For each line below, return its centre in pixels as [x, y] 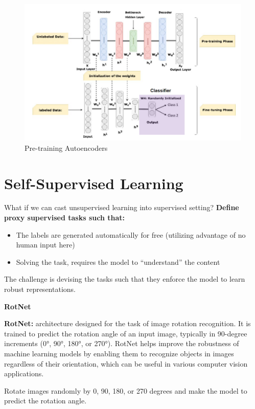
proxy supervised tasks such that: [64, 218]
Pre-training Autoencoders [66, 147]
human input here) [45, 245]
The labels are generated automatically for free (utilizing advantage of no [131, 234]
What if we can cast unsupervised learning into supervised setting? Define [122, 207]
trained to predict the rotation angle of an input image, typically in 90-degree [126, 333]
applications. [24, 373]
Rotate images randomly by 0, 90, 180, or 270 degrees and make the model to [126, 390]
